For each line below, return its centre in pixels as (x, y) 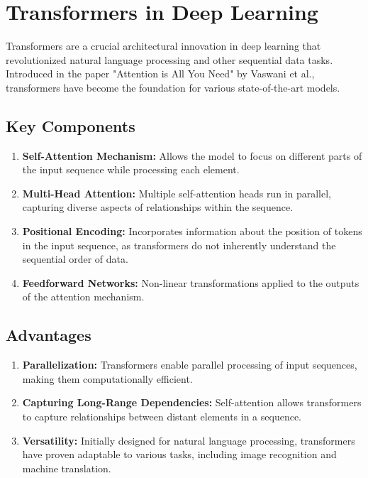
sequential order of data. (75, 259)
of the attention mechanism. (83, 297)
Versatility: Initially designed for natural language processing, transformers (189, 440)
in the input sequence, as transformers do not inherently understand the (179, 245)
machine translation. (67, 468)
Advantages (49, 335)
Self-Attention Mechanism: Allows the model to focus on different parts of (192, 155)
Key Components (71, 125)
